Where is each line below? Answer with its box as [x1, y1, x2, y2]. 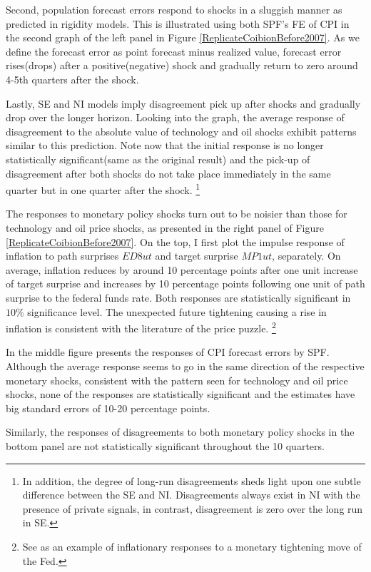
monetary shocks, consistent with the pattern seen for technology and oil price [6, 372, 348, 387]
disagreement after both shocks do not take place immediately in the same [6, 165, 331, 180]
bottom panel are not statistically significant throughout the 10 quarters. [6, 438, 325, 453]
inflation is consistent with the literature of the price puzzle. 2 [6, 319, 276, 335]
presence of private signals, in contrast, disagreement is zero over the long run [22, 501, 363, 516]
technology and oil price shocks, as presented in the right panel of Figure [6, 220, 324, 235]
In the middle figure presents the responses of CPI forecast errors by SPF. [6, 344, 330, 359]
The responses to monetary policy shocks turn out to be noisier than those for [6, 206, 347, 221]
